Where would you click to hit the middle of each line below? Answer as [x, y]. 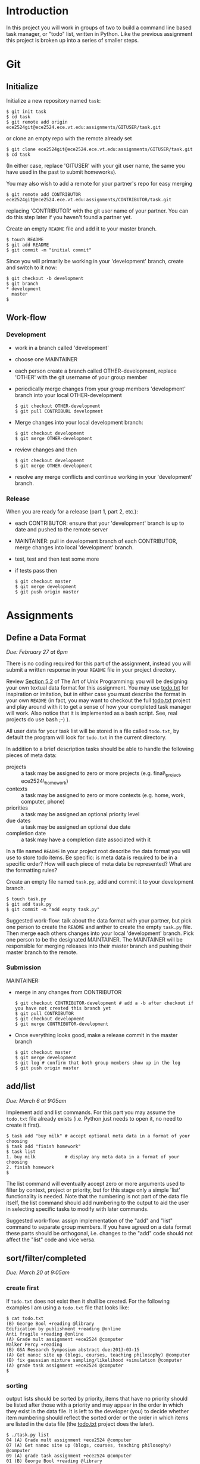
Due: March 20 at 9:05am [38, 1272]
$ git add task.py [29, 904]
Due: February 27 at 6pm [37, 651]
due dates [18, 820]
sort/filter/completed [46, 1258]
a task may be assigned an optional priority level [80, 814]
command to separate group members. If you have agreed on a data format [99, 1227]
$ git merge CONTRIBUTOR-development [62, 1024]
